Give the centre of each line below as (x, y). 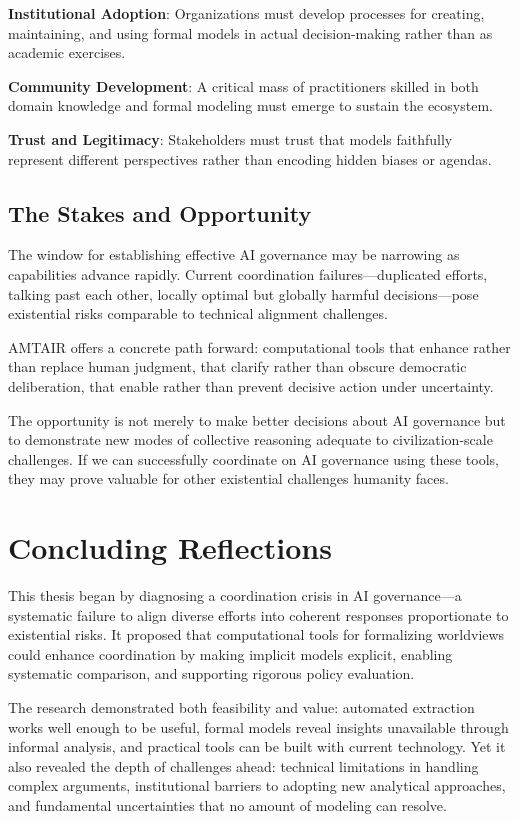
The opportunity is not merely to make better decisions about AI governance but (257, 419)
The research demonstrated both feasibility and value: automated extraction (241, 706)
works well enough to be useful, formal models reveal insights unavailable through (258, 726)
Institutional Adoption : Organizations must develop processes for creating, (246, 13)
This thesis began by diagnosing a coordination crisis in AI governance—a (235, 595)
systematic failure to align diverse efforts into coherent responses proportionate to (258, 614)
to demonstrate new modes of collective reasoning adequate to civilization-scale (250, 439)
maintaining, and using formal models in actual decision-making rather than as (250, 32)
